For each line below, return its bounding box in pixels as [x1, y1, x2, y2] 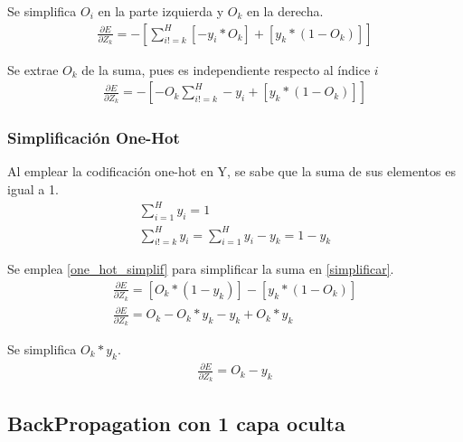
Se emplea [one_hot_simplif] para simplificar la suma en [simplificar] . [7, 259, 394, 278]
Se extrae [7, 60, 59, 79]
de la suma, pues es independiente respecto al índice [81, 60, 371, 79]
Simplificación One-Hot [7, 127, 180, 149]
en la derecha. [246, 2, 324, 20]
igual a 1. [7, 180, 59, 199]
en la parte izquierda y [98, 2, 224, 20]
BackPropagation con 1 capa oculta [7, 409, 345, 437]
